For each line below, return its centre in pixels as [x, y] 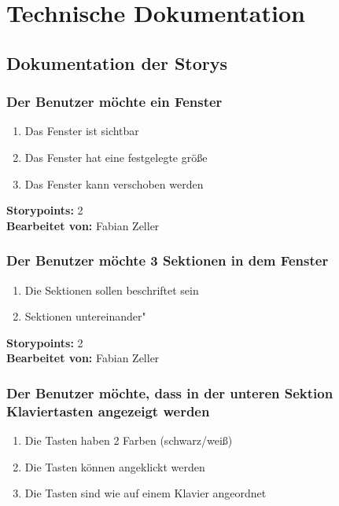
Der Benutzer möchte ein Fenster [114, 102]
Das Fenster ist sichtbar [82, 131]
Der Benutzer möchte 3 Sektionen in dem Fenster [168, 260]
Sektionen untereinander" [85, 316]
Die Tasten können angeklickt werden [115, 466]
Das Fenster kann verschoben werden [114, 183]
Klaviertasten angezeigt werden [108, 411]
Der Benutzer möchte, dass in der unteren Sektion [170, 392]
